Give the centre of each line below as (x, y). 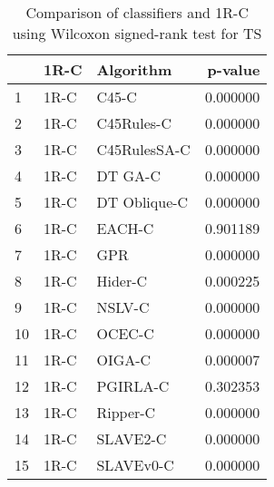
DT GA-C (128, 175)
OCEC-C (125, 333)
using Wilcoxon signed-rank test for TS (137, 33)
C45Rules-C (134, 123)
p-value (234, 69)
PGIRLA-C (133, 386)
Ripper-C (126, 412)
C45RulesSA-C (143, 149)
